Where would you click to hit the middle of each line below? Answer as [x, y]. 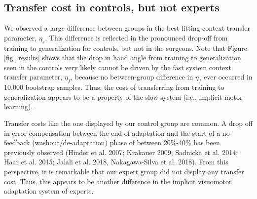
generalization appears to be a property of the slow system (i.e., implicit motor [123, 97]
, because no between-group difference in [132, 77]
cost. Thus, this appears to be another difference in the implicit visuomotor [118, 181]
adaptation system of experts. [49, 191]
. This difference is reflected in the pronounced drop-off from [136, 37]
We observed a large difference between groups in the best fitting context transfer [127, 28]
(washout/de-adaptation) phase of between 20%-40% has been [126, 142]
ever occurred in [228, 77]
